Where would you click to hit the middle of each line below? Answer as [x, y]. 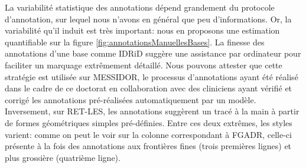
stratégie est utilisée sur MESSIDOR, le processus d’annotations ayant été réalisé [152, 76]
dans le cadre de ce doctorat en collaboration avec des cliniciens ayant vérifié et [149, 88]
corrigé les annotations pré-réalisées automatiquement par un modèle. [131, 99]
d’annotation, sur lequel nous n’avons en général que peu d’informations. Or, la [148, 19]
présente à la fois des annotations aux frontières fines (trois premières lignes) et [148, 146]
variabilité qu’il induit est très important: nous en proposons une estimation [142, 30]
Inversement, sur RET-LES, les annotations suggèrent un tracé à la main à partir [152, 111]
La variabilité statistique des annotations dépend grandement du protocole [140, 7]
